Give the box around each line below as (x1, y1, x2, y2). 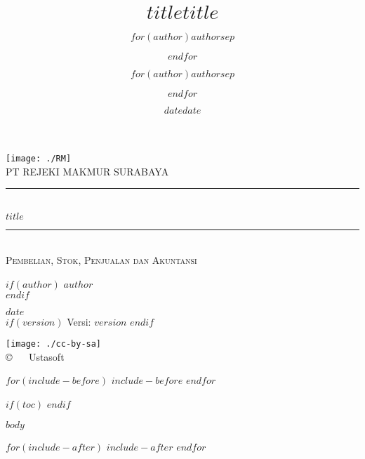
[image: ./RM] (6, 153, 72, 164)
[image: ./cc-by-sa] (6, 339, 102, 350)
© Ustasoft (6, 349, 65, 364)
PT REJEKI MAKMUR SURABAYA (6, 164, 169, 178)
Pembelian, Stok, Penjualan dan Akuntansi (6, 253, 197, 267)
